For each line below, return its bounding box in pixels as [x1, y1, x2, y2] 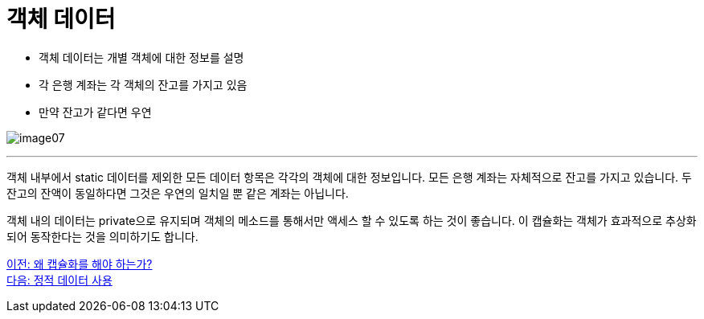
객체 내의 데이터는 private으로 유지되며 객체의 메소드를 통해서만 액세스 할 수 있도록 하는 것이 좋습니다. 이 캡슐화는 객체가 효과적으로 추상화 [6, 213, 697, 227]
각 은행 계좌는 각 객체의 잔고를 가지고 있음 [39, 77, 248, 92]
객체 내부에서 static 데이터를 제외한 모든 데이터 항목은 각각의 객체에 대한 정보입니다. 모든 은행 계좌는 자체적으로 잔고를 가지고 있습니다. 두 [6, 170, 692, 184]
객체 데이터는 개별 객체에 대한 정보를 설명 [39, 50, 244, 64]
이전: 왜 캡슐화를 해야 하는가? [6, 256, 153, 271]
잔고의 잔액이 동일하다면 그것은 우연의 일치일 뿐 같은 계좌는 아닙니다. [6, 186, 349, 200]
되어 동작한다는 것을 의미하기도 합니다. [6, 229, 199, 243]
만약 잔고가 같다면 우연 [39, 104, 152, 119]
